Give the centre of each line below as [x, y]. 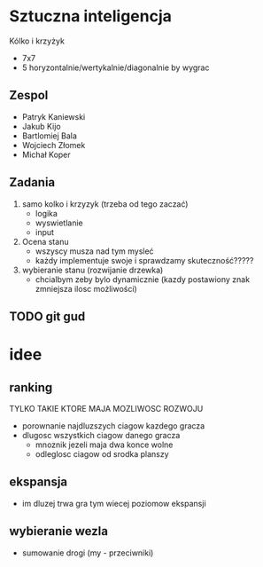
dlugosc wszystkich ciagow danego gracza [101, 435]
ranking [31, 387]
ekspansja [39, 482]
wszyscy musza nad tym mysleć [94, 251]
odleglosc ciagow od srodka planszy [102, 453]
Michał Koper [46, 154]
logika [46, 213]
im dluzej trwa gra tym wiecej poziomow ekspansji [114, 503]
